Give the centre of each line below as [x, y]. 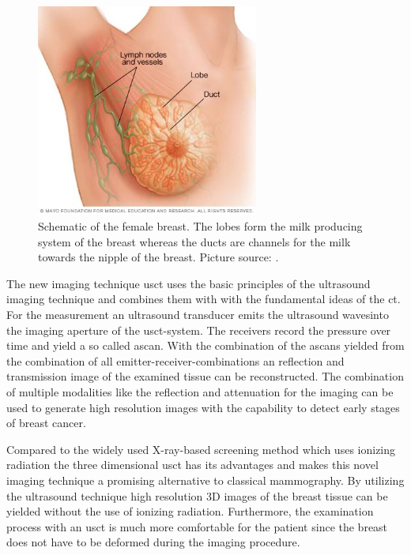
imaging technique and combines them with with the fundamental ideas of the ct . [204, 299]
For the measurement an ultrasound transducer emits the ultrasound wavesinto [198, 315]
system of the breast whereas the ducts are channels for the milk [194, 241]
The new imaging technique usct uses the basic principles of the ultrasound [189, 283]
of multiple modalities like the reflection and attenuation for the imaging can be [200, 391]
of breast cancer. [46, 423]
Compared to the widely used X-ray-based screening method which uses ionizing [201, 449]
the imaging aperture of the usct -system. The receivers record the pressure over [199, 330]
